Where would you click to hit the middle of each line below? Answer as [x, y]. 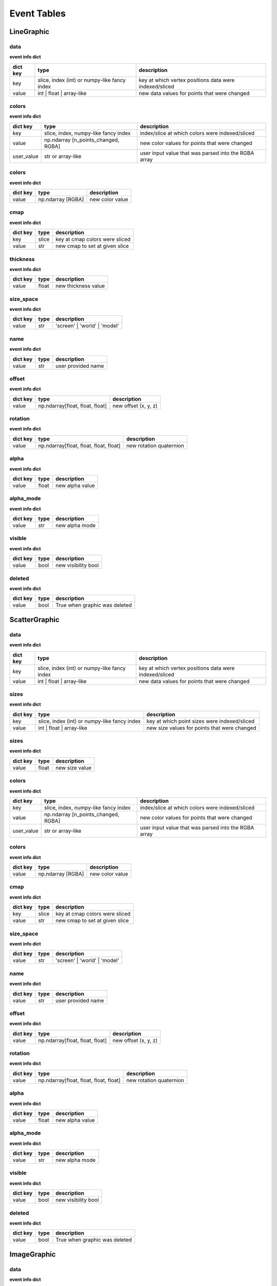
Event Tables [38, 13]
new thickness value [80, 286]
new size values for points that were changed [201, 728]
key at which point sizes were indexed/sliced [201, 721]
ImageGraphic [33, 1254]
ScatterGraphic [35, 620]
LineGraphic [29, 32]
